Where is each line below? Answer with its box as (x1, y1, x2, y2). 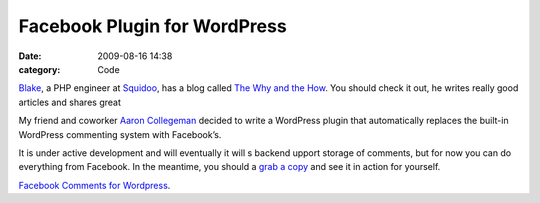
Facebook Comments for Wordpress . (18, 179, 171, 191)
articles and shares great (18, 96, 122, 108)
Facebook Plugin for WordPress (18, 15, 287, 37)
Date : (18, 50, 42, 62)
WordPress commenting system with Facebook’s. (18, 128, 222, 140)
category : (18, 63, 61, 75)
